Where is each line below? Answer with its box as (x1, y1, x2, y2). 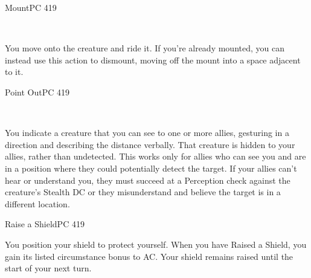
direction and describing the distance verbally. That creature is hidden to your (5, 138, 295, 150)
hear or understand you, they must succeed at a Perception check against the (5, 173, 290, 186)
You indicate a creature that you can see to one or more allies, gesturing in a (5, 126, 289, 139)
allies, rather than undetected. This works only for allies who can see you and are (5, 150, 306, 163)
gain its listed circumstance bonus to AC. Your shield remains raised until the (5, 250, 293, 262)
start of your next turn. (5, 262, 92, 274)
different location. (5, 197, 70, 210)
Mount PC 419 (5, 1, 57, 13)
